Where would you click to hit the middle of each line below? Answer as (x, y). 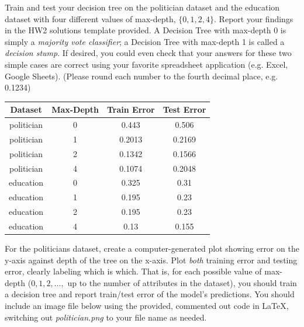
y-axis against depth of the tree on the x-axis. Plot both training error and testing (151, 260)
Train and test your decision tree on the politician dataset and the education (142, 7)
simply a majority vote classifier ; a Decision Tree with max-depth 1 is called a (145, 41)
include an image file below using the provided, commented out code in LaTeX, (147, 306)
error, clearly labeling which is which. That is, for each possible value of (133, 271)
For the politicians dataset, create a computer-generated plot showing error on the (152, 248)
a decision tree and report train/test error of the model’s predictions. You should (150, 294)
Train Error (131, 109)
